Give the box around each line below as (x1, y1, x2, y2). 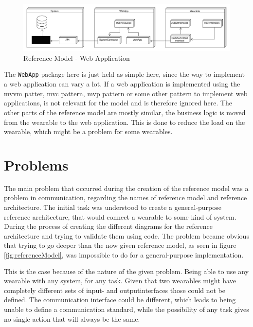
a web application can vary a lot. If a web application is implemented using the (4, 79, 240, 89)
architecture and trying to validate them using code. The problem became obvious (4, 230, 249, 241)
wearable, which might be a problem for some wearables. (4, 126, 173, 137)
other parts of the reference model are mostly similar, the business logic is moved (4, 107, 246, 117)
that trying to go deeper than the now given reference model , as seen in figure (4, 240, 236, 250)
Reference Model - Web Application (23, 52, 130, 63)
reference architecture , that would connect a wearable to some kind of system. (4, 211, 236, 222)
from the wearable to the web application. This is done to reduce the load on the (4, 117, 245, 127)
